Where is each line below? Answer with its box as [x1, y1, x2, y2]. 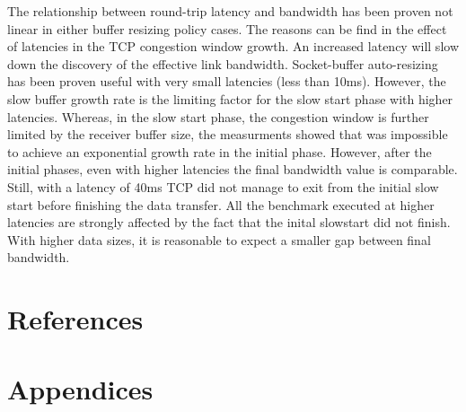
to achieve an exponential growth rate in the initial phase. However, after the [7, 142, 432, 161]
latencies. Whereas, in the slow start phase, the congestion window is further [7, 107, 429, 126]
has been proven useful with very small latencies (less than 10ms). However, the [7, 72, 446, 91]
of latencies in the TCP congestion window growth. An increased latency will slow [7, 37, 459, 56]
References [7, 301, 144, 337]
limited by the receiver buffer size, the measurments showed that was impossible [7, 125, 448, 144]
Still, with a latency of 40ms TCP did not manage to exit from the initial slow [7, 177, 439, 196]
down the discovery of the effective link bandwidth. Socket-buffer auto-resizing [7, 54, 438, 73]
